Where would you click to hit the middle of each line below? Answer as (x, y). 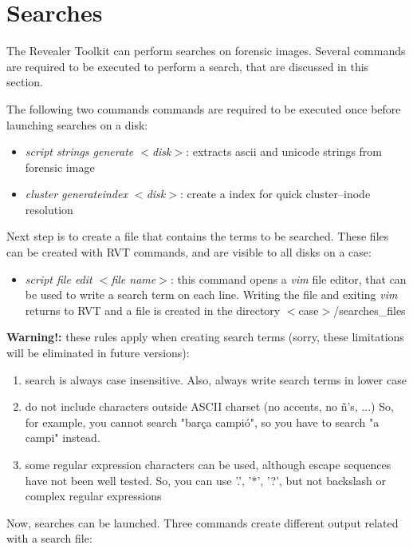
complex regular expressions (93, 496)
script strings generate (79, 151)
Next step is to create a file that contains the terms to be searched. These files (198, 236)
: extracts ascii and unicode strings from (284, 151)
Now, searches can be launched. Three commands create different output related (203, 522)
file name (134, 278)
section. (25, 82)
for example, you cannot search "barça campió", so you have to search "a (202, 422)
